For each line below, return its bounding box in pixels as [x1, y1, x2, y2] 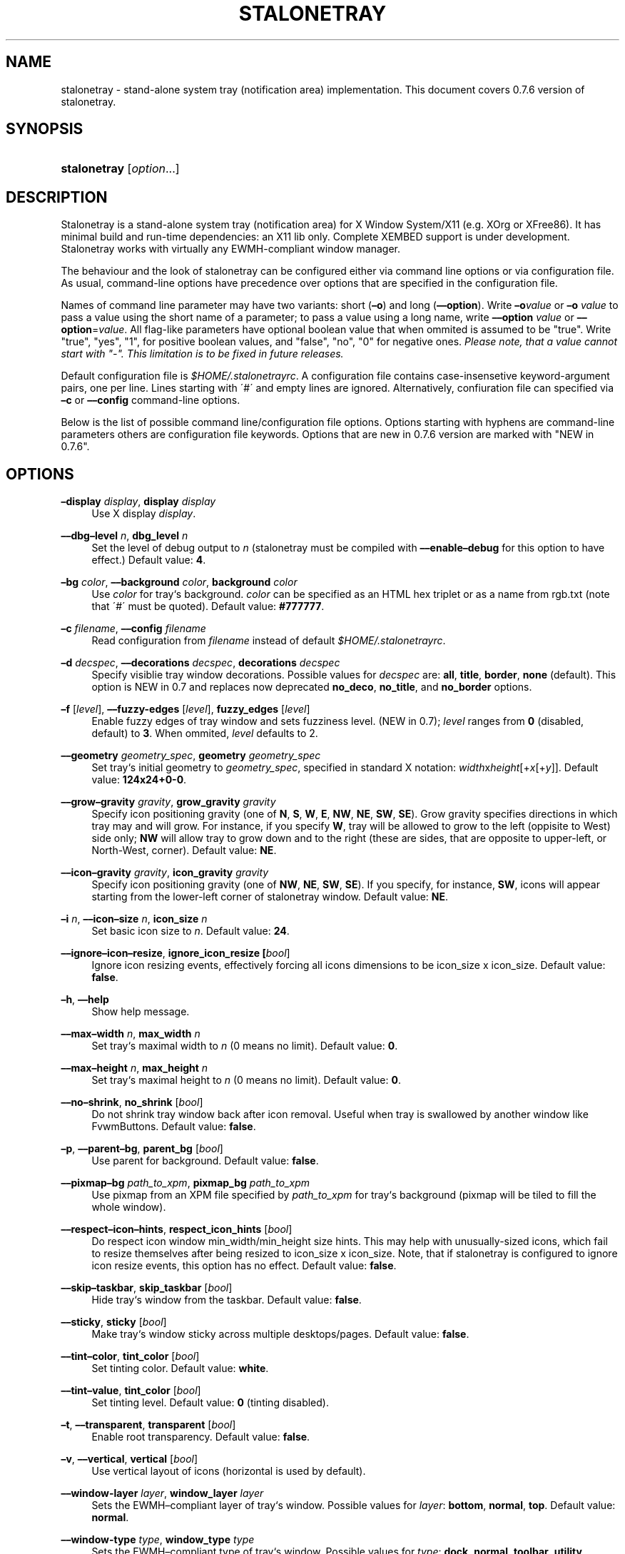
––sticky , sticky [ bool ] [61, 1316, 167, 1329]
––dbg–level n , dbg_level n [61, 529, 188, 542]
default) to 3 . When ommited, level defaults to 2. [91, 727, 318, 740]
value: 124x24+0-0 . [91, 773, 187, 786]
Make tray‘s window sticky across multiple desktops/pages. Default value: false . [91, 1328, 469, 1341]
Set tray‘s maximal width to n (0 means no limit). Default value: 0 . [91, 1040, 398, 1052]
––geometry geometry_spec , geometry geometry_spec [61, 749, 321, 762]
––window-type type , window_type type [61, 1533, 255, 1546]
